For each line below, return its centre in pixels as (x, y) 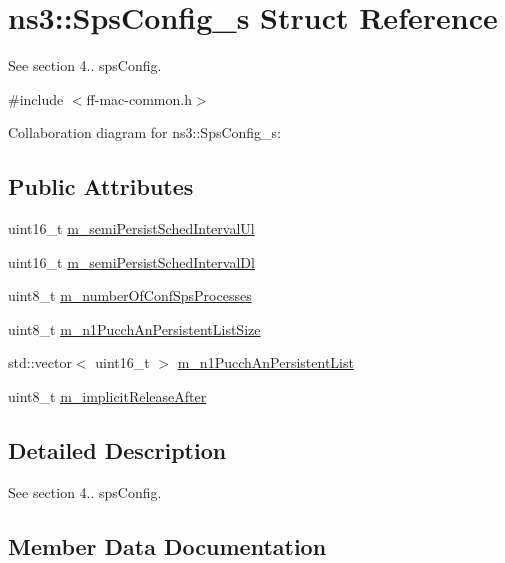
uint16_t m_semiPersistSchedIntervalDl (131, 261)
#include (36, 98)
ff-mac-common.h (139, 98)
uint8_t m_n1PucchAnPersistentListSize (134, 328)
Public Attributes (101, 186)
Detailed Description (117, 450)
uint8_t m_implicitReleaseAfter (107, 396)
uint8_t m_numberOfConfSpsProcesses (130, 295)
